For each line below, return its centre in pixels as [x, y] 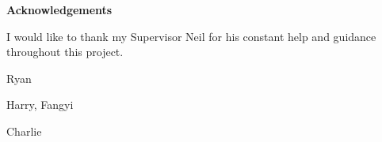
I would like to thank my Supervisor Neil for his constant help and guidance [191, 36]
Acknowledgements [59, 9]
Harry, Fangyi [40, 105]
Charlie [24, 131]
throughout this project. [65, 52]
